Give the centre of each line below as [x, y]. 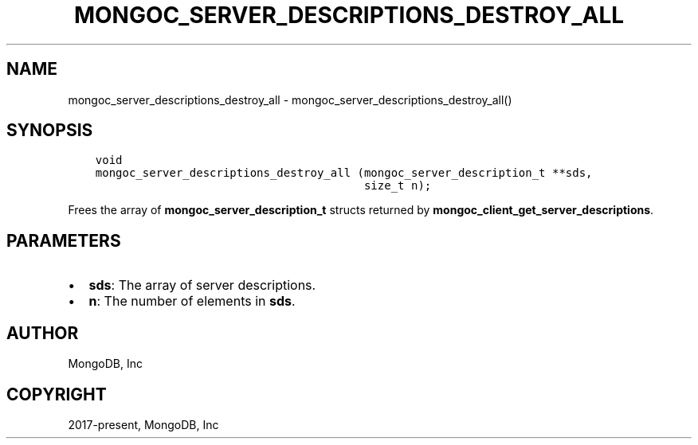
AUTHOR [43, 333]
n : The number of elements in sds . [192, 301]
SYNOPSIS [50, 131]
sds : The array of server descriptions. [202, 285]
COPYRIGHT [57, 394]
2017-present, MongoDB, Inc [143, 424]
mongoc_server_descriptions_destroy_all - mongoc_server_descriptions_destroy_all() [290, 100]
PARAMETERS [64, 240]
